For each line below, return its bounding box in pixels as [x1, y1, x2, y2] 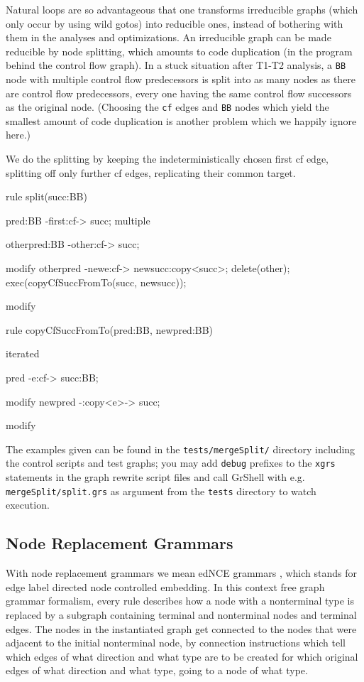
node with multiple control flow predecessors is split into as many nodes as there [6, 72, 356, 87]
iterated [6, 346, 40, 361]
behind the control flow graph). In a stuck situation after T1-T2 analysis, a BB [6, 58, 346, 72]
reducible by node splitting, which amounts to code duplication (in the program [6, 43, 353, 58]
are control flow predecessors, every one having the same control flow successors [6, 85, 352, 100]
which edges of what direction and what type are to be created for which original [6, 649, 358, 664]
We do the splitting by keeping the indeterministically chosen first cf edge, [6, 151, 329, 166]
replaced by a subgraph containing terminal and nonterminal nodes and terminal [6, 607, 357, 622]
